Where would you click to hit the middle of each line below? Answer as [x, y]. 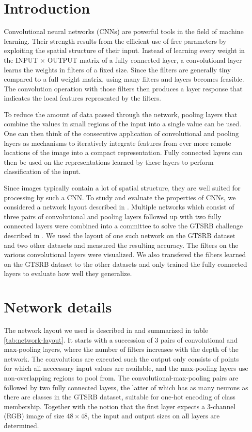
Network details [58, 307]
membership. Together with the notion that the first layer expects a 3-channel [120, 406]
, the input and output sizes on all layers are [153, 416]
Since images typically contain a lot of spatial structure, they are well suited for [122, 188]
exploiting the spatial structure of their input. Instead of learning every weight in [125, 50]
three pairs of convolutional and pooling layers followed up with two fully [113, 216]
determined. [22, 425]
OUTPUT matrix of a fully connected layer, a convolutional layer [145, 60]
